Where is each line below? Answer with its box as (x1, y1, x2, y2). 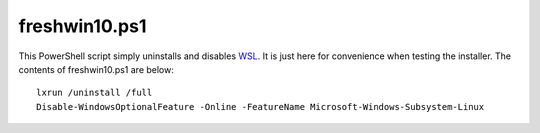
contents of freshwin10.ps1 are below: (18, 63, 174, 75)
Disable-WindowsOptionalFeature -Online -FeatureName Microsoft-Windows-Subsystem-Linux (36, 101, 485, 112)
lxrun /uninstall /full (36, 87, 153, 99)
